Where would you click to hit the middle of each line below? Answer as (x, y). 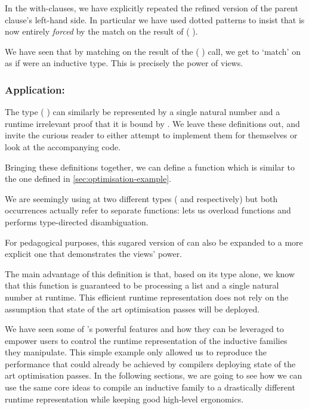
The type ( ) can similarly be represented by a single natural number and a (143, 112)
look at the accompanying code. (63, 146)
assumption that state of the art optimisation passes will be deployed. (132, 309)
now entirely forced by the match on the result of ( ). (101, 31)
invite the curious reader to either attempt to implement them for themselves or (151, 135)
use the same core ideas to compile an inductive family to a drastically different (150, 387)
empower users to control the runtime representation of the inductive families (146, 340)
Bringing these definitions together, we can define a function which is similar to (150, 167)
